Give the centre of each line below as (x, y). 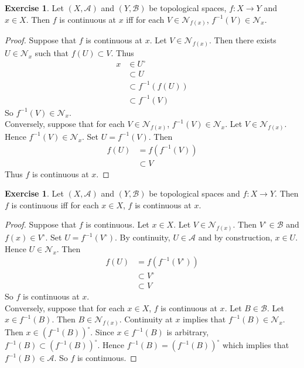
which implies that (256, 345)
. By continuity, (143, 237)
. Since (102, 332)
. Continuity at (146, 319)
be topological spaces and (194, 193)
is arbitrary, (188, 332)
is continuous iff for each (55, 204)
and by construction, (235, 237)
